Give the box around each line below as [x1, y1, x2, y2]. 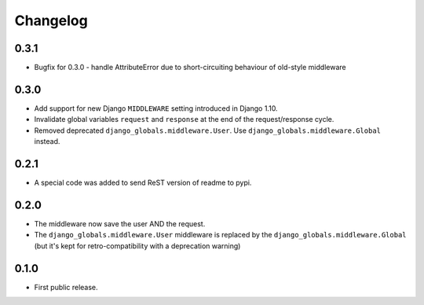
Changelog [14, 12, 88, 29]
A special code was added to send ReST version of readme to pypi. [34, 178, 252, 188]
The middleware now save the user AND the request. [34, 219, 206, 228]
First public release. [34, 282, 98, 292]
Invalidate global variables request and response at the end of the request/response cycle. [34, 115, 334, 124]
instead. [34, 137, 60, 146]
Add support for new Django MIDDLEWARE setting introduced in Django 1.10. [34, 103, 278, 113]
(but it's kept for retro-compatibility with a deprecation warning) [34, 241, 241, 251]
